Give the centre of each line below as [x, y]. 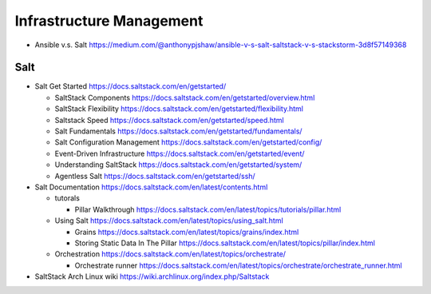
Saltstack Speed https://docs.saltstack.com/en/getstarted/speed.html [169, 120]
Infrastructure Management [109, 21]
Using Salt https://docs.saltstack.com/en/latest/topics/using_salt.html [169, 220]
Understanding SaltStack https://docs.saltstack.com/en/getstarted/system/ [178, 165]
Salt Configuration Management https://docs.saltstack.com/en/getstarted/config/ [188, 142]
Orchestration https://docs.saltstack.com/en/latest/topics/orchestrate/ [170, 254]
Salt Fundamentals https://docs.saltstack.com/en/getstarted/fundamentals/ [178, 131]
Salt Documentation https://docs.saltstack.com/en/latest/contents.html [151, 187]
